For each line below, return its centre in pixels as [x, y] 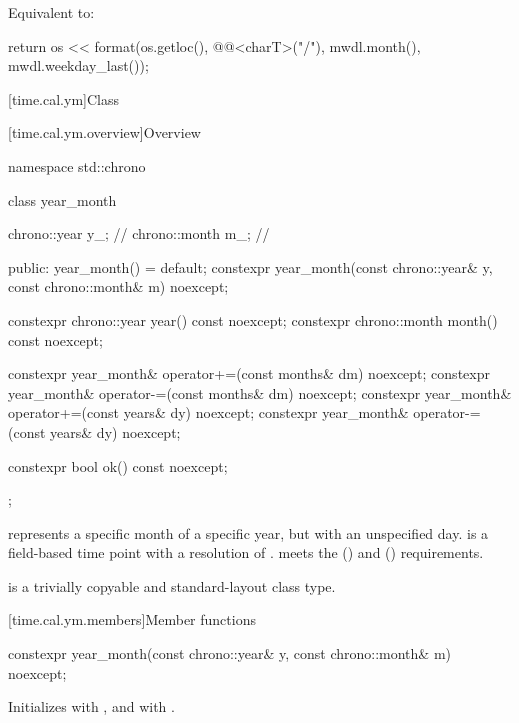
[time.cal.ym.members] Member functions [132, 619]
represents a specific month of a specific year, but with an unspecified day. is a [248, 532]
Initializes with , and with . [91, 706]
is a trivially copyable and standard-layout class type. [172, 585]
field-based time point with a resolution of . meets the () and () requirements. [246, 552]
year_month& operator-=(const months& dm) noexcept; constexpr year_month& [260, 392]
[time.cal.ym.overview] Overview [104, 132]
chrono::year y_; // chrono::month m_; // [139, 233]
